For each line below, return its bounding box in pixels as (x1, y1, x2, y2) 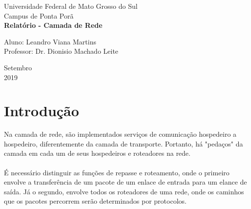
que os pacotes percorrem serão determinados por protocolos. (4, 196, 187, 206)
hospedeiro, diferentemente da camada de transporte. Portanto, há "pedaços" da (4, 138, 243, 148)
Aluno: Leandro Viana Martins (4, 36, 96, 46)
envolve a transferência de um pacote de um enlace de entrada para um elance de (4, 177, 247, 187)
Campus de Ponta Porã (4, 10, 74, 21)
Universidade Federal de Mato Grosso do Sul (4, 1, 138, 11)
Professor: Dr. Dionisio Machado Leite (4, 46, 119, 56)
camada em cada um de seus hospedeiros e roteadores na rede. (4, 148, 190, 158)
